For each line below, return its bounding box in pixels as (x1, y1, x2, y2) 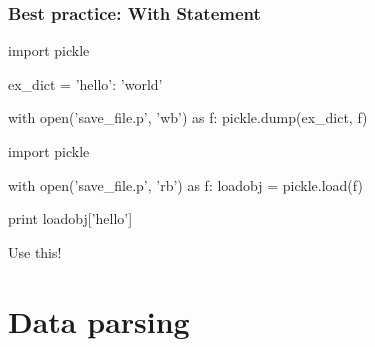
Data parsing (8, 300, 190, 341)
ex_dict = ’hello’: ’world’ (8, 73, 163, 94)
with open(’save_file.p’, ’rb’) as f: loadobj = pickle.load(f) (8, 174, 363, 195)
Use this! (8, 241, 62, 262)
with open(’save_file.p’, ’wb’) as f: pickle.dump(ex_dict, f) (8, 107, 368, 128)
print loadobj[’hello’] (8, 208, 133, 229)
